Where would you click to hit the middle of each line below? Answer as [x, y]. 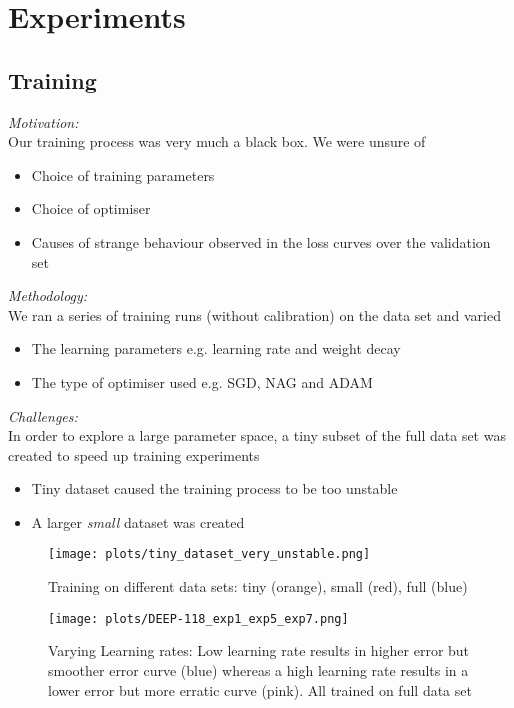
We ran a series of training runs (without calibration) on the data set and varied [254, 314]
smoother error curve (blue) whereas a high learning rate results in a [258, 669]
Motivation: [43, 121]
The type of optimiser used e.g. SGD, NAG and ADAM [202, 381]
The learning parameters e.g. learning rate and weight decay [216, 348]
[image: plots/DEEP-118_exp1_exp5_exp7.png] [198, 618]
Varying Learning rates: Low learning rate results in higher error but [259, 650]
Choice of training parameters [123, 174]
